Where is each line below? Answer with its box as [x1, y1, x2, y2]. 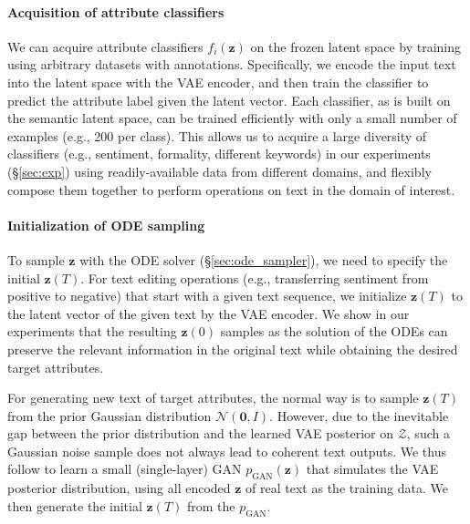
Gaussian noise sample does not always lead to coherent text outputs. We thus [7, 441, 446, 460]
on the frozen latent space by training [250, 36, 461, 56]
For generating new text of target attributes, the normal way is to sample [7, 388, 419, 407]
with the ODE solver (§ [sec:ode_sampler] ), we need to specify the [79, 250, 448, 269]
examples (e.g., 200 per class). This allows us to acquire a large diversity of [7, 126, 427, 145]
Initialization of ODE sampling [7, 215, 205, 234]
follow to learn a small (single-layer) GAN [7, 459, 242, 478]
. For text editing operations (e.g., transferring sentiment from [80, 268, 429, 287]
